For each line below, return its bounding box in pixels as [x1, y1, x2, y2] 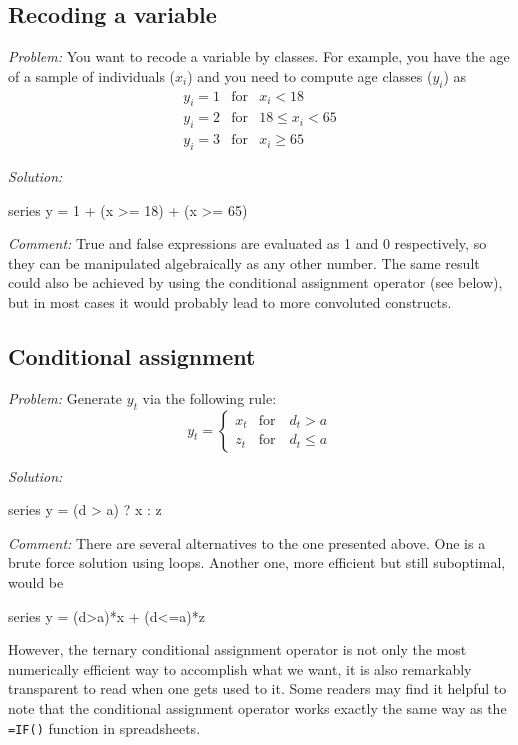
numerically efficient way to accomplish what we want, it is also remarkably [8, 658, 472, 679]
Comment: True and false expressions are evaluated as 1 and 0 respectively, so [8, 233, 487, 254]
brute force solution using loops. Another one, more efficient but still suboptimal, [8, 552, 506, 573]
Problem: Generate [8, 387, 123, 408]
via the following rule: [142, 387, 277, 408]
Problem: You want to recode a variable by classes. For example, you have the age [8, 46, 510, 67]
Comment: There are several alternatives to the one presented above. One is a [8, 532, 486, 553]
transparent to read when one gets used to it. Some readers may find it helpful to [8, 678, 507, 699]
